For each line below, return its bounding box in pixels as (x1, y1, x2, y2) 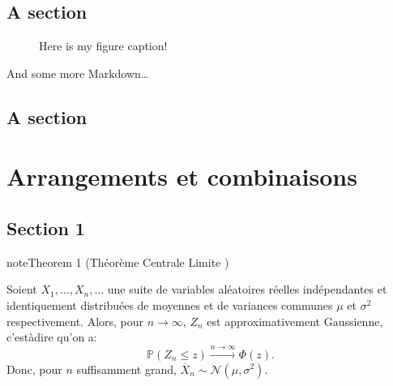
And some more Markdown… (6, 64, 149, 81)
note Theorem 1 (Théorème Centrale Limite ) (6, 253, 229, 270)
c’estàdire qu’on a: (6, 328, 97, 345)
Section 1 (6, 215, 85, 240)
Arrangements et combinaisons (6, 160, 357, 193)
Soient (6, 281, 37, 298)
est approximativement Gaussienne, (207, 312, 383, 329)
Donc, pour (6, 360, 62, 377)
